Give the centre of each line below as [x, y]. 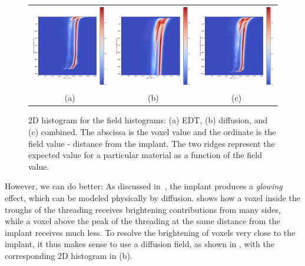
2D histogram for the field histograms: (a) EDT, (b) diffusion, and [148, 120]
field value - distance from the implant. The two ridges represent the [152, 143]
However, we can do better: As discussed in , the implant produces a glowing [144, 186]
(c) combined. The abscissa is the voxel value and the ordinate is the [152, 131]
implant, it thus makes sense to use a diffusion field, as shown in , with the [140, 244]
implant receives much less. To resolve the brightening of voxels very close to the [150, 232]
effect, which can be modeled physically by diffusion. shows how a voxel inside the [153, 197]
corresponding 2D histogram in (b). [69, 255]
